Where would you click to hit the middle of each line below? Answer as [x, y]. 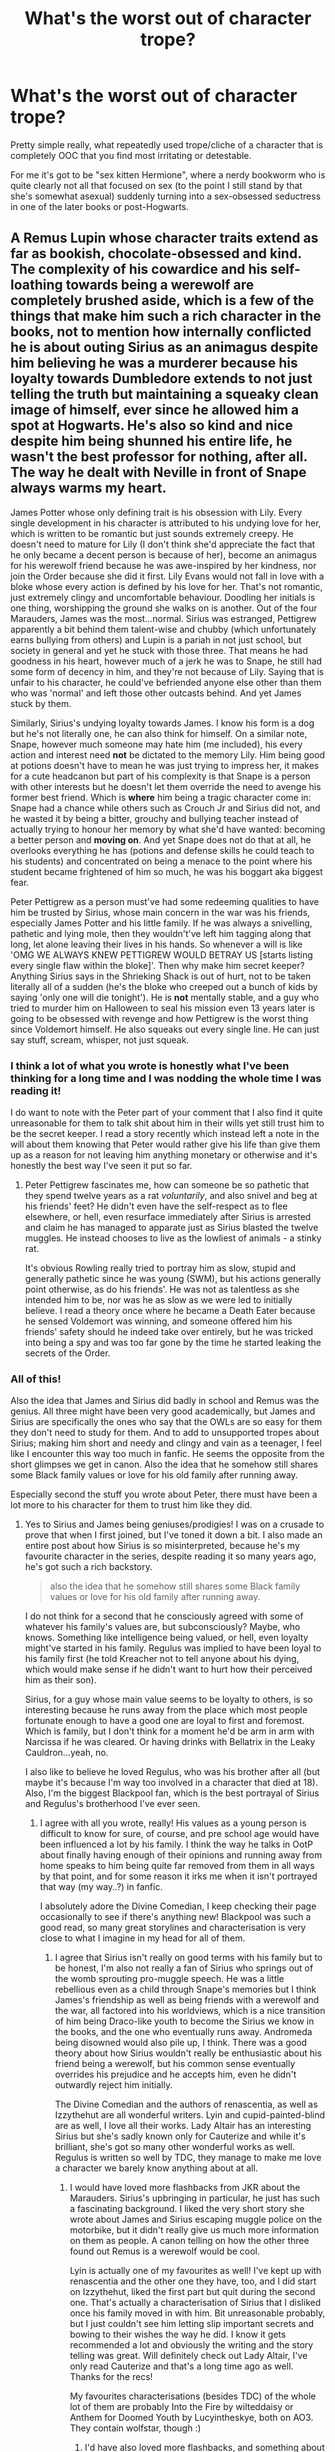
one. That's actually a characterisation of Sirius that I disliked [195, 2303]
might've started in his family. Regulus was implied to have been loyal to [173, 1648]
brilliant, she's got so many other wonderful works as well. [174, 2147]
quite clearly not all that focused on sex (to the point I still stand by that [156, 185]
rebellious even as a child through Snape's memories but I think [185, 1989]
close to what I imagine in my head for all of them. [142, 1938]
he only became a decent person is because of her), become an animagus [163, 554]
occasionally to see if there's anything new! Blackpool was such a [175, 1917]
